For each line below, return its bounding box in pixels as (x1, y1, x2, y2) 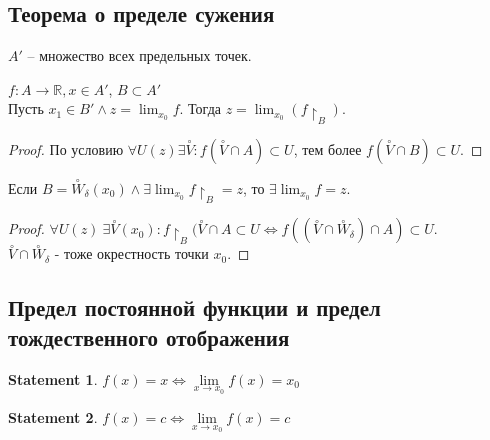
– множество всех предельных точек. (27, 45, 252, 66)
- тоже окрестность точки (54, 243, 209, 264)
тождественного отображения (8, 321, 290, 352)
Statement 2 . (8, 407, 98, 428)
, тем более (293, 138, 362, 159)
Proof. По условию (8, 138, 124, 159)
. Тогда (179, 98, 221, 119)
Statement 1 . (8, 368, 98, 389)
